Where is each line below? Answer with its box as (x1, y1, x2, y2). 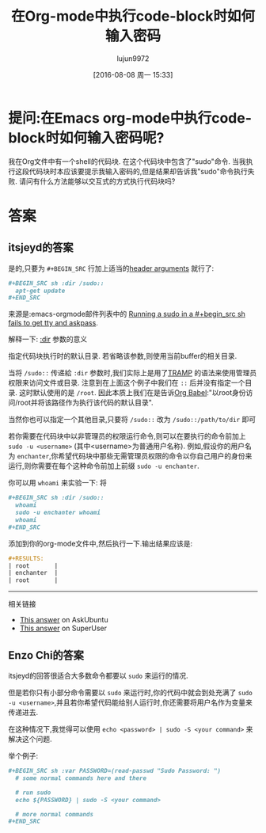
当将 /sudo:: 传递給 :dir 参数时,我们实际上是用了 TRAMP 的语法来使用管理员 (8, 368, 257, 378)
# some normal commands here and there (15, 774, 147, 782)
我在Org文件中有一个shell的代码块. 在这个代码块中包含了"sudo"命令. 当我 (8, 156, 247, 166)
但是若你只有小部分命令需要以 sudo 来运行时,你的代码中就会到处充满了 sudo (8, 688, 253, 697)
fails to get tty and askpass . (8, 318, 99, 328)
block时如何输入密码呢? (8, 128, 165, 146)
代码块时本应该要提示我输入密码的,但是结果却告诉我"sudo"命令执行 (28, 166, 248, 176)
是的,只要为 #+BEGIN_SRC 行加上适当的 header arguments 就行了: (8, 263, 215, 273)
